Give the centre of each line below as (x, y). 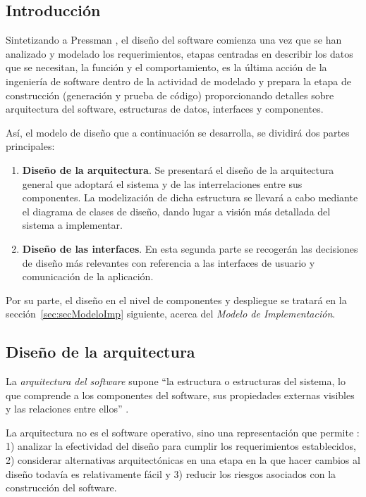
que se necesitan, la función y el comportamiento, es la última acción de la (166, 67)
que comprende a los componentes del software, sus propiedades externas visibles (180, 395)
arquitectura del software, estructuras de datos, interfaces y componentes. (165, 109)
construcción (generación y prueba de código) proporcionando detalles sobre (170, 95)
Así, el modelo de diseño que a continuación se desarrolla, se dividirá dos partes (178, 132)
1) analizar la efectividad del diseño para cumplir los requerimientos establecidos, (181, 446)
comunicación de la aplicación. (88, 276)
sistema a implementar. (72, 225)
